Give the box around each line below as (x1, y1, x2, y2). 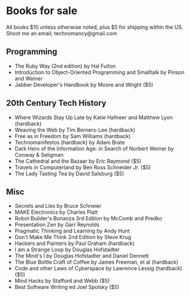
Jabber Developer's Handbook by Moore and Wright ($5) (14, 81, 154, 88)
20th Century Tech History (6, 98, 107, 108)
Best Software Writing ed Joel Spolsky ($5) (14, 284, 119, 291)
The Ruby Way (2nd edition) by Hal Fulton (14, 62, 116, 69)
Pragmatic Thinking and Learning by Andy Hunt (14, 227, 131, 234)
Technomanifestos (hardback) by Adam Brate (14, 139, 125, 146)
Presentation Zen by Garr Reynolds (14, 221, 100, 228)
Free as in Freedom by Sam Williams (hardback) (14, 132, 131, 139)
